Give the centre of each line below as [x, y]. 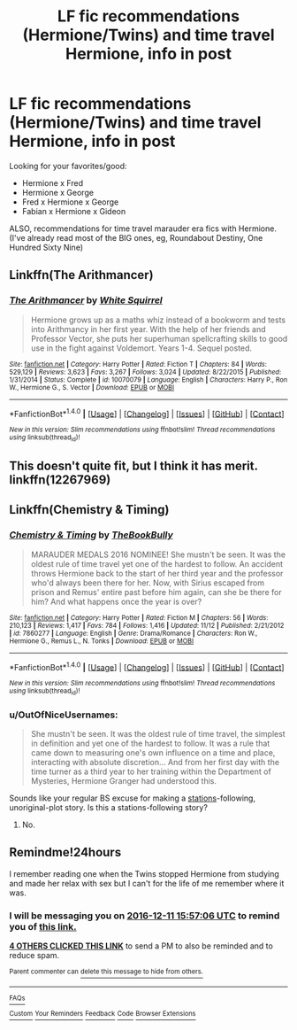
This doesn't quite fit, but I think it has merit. [133, 466]
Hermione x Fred [53, 182]
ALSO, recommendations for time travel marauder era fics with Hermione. [143, 228]
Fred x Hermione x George [70, 202]
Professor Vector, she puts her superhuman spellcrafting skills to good [159, 338]
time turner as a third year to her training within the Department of [151, 771]
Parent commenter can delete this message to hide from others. [106, 972]
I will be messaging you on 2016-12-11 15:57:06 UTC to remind [145, 916]
